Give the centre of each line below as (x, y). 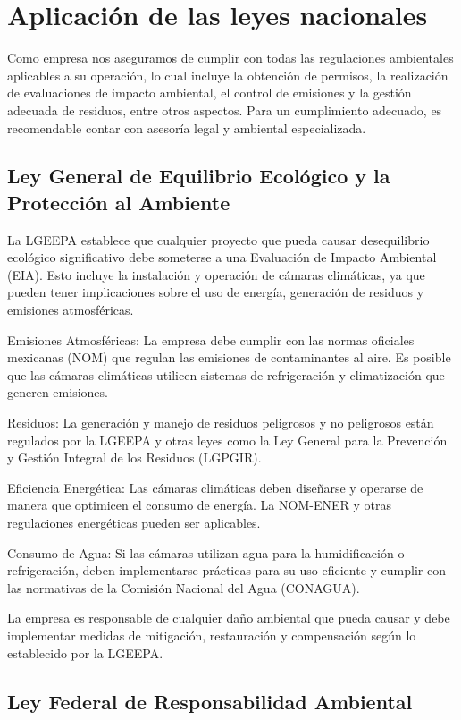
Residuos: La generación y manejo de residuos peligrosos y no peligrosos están (221, 423)
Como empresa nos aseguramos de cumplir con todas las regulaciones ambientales (230, 58)
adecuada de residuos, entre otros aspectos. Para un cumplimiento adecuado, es (225, 110)
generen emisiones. (58, 392)
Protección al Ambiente (119, 202)
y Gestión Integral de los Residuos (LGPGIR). (134, 457)
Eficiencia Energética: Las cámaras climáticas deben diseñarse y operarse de (215, 487)
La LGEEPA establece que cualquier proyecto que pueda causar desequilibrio (218, 239)
